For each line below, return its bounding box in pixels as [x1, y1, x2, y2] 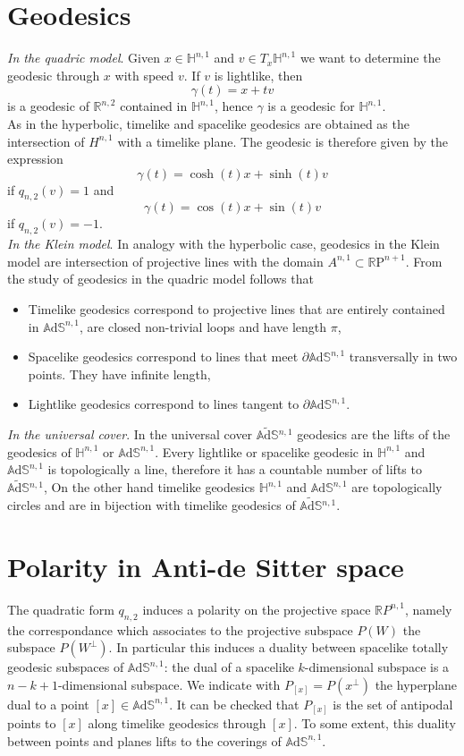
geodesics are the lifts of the [297, 425, 451, 444]
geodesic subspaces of [7, 658, 124, 676]
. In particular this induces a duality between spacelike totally [108, 638, 449, 657]
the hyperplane [375, 675, 458, 693]
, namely [404, 599, 452, 618]
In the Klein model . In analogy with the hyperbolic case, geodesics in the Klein [7, 234, 440, 253]
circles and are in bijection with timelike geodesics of [7, 496, 296, 514]
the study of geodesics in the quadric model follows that [7, 269, 314, 288]
